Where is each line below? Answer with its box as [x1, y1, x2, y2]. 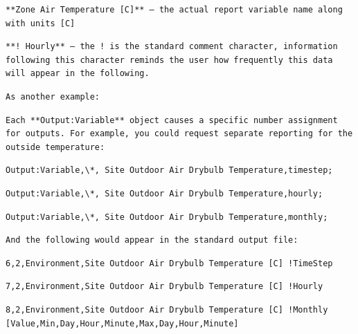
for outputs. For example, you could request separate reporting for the [6, 129, 353, 139]
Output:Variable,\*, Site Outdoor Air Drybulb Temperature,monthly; [6, 212, 328, 222]
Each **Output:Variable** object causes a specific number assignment [6, 115, 338, 125]
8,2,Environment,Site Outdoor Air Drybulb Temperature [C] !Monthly [6, 304, 328, 315]
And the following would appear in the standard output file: [6, 235, 298, 245]
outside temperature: [6, 142, 105, 152]
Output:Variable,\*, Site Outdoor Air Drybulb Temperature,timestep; [6, 165, 333, 176]
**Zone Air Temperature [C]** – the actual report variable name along [6, 5, 343, 15]
